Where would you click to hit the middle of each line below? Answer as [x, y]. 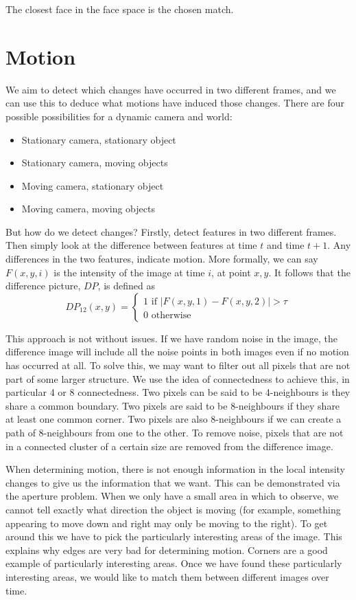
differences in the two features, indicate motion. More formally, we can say [162, 259]
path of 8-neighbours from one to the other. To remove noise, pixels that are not [175, 432]
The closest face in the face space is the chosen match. [120, 9]
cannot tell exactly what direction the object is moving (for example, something [173, 509]
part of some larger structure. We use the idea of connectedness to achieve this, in [178, 378]
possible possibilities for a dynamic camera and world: [119, 116]
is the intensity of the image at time [129, 272]
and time [285, 245]
